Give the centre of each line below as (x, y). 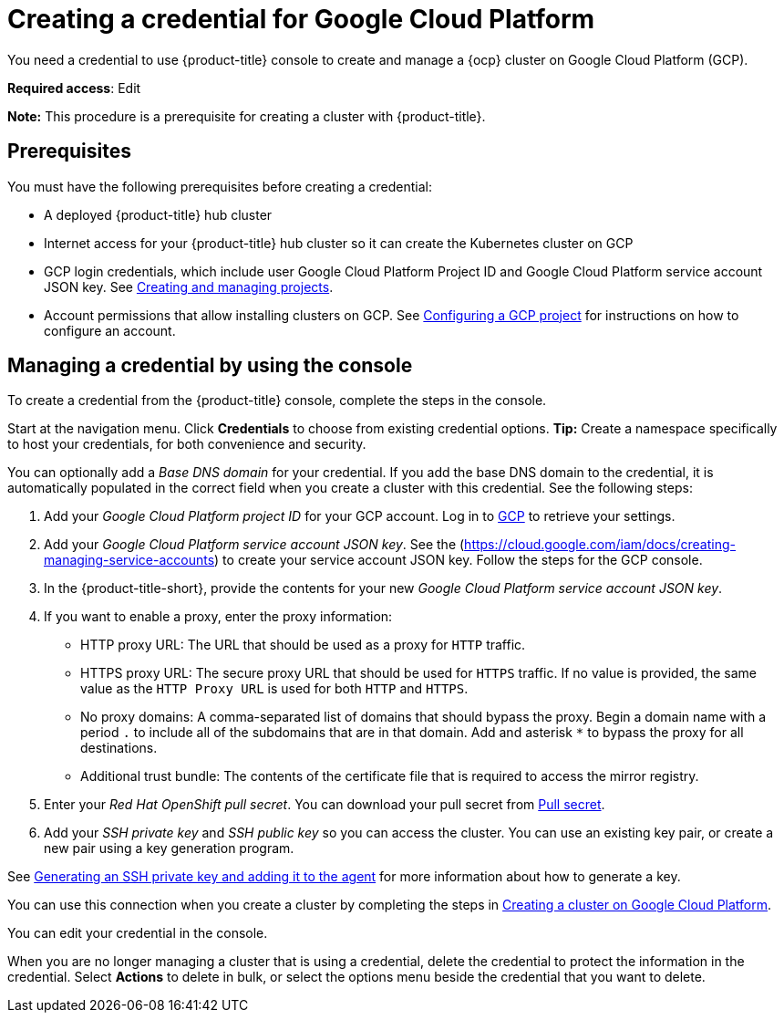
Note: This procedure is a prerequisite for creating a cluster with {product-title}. (247, 116)
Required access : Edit (74, 88)
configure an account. (110, 330)
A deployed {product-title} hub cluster (158, 214)
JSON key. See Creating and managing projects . (189, 286)
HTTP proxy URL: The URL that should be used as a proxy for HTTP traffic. (303, 645)
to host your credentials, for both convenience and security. (187, 444)
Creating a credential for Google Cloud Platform (301, 19)
